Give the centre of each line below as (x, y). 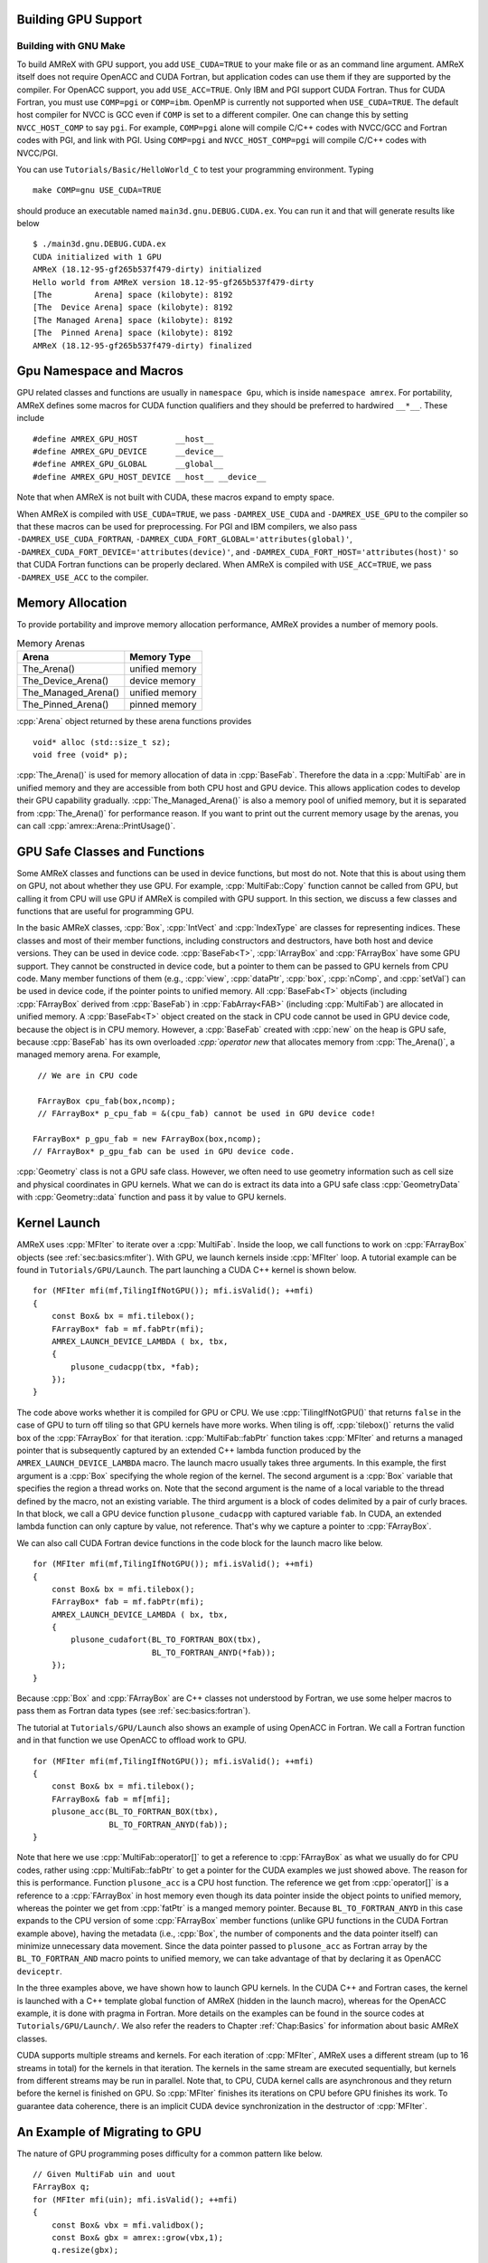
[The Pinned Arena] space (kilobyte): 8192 (133, 333)
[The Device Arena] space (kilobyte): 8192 (133, 307)
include (31, 418)
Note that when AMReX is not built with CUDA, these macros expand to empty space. (175, 497)
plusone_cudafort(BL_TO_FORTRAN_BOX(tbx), (166, 1640)
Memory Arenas (51, 644)
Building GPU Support (80, 19)
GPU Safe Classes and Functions (111, 851)
